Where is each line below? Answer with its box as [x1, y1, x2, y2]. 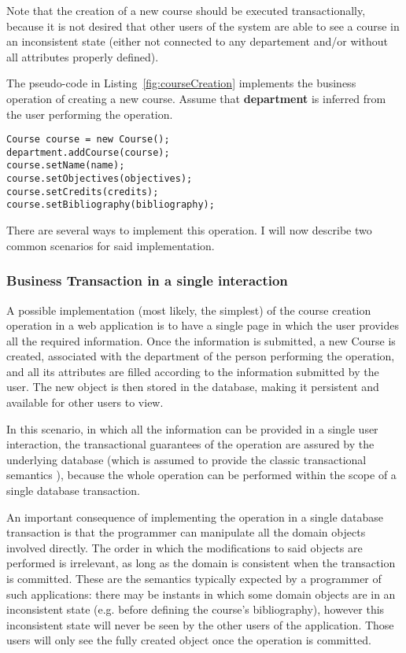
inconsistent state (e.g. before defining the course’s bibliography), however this [6, 601, 385, 618]
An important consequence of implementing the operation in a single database [6, 508, 384, 525]
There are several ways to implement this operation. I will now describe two [6, 222, 372, 238]
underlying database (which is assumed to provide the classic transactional [6, 451, 367, 467]
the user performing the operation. [6, 105, 173, 122]
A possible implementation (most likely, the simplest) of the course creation [6, 301, 371, 318]
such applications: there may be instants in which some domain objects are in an [6, 585, 396, 602]
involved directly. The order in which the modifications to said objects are [6, 539, 363, 555]
